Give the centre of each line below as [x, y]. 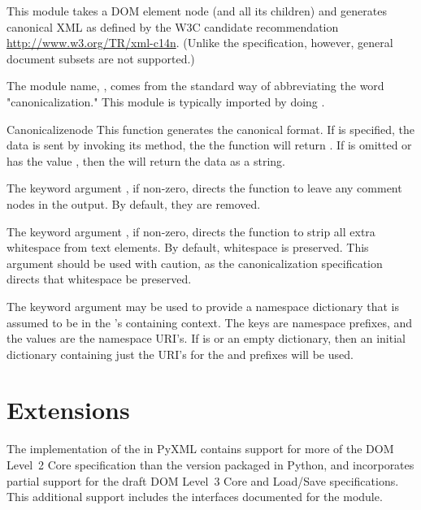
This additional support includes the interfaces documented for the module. [195, 497]
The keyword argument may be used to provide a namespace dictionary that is [203, 306]
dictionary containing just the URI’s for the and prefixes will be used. [180, 354]
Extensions [68, 410]
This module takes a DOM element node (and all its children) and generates [197, 11]
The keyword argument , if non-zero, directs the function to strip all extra [191, 231]
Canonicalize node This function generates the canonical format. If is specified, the [211, 129]
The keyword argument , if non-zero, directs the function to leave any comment [204, 188]
